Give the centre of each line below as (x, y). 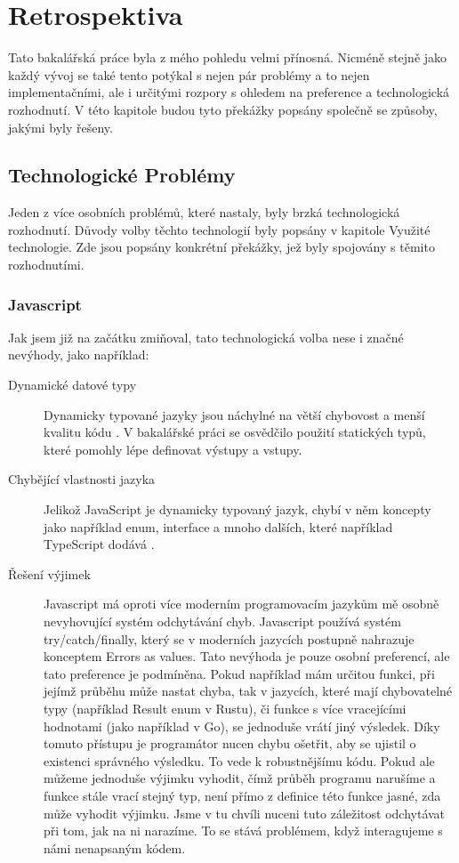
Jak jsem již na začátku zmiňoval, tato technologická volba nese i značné (206, 337)
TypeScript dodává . (99, 544)
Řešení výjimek (49, 573)
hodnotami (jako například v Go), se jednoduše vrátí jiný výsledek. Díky (242, 726)
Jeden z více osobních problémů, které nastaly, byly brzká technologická (204, 212)
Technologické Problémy (122, 175)
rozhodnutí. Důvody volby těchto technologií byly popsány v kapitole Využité (219, 229)
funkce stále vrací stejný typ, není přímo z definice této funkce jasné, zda (242, 795)
